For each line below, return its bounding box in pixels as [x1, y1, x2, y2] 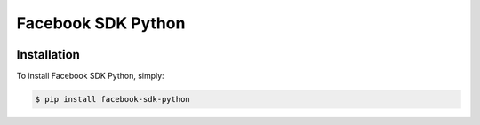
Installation [16, 47, 80, 62]
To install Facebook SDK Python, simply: [16, 71, 164, 82]
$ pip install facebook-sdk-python [35, 94, 190, 105]
